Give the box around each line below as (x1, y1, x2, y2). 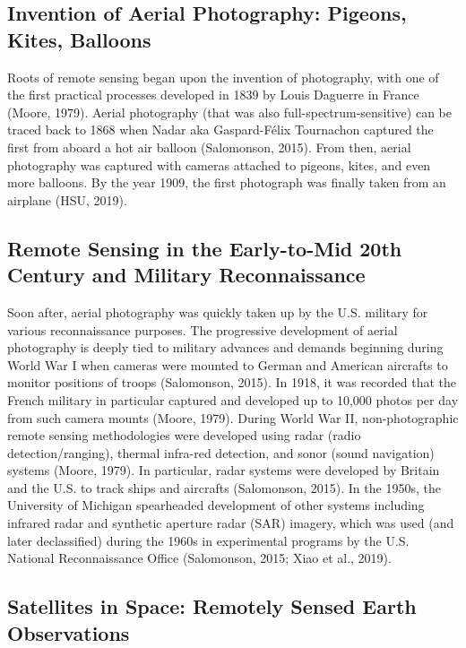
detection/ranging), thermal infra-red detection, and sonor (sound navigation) (7, 443, 435, 462)
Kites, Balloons (7, 25, 151, 53)
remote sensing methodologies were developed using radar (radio (7, 426, 361, 445)
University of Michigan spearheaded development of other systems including (7, 496, 425, 514)
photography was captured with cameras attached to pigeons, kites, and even (7, 155, 431, 174)
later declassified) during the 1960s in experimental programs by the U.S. (7, 531, 410, 549)
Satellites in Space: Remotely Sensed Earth (7, 592, 417, 620)
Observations (7, 618, 130, 646)
